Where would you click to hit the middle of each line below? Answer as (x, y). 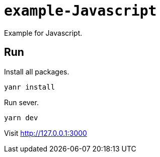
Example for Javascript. (43, 33)
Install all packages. (37, 71)
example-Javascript (81, 11)
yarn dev (21, 117)
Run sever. (21, 102)
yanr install (30, 87)
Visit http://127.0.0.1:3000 (46, 133)
